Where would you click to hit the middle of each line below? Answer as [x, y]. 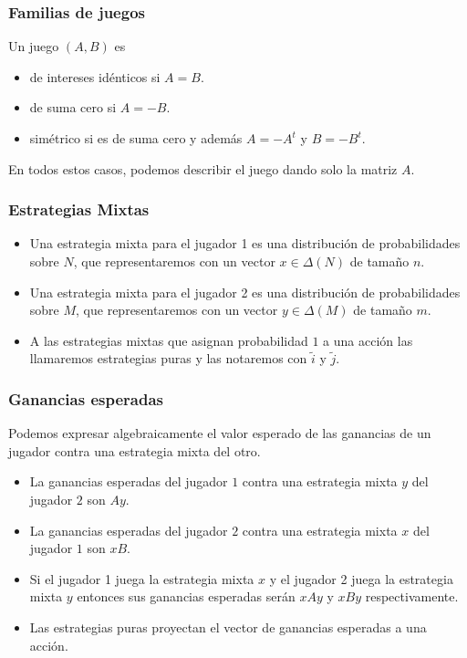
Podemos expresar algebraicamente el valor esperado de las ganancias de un [220, 433]
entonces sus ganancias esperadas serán [186, 596]
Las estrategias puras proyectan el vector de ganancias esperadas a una [228, 627]
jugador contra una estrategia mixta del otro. [135, 450]
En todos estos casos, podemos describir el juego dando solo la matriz [203, 168]
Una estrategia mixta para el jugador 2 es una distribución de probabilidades [245, 292]
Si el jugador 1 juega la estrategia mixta [142, 578]
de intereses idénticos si [95, 76]
